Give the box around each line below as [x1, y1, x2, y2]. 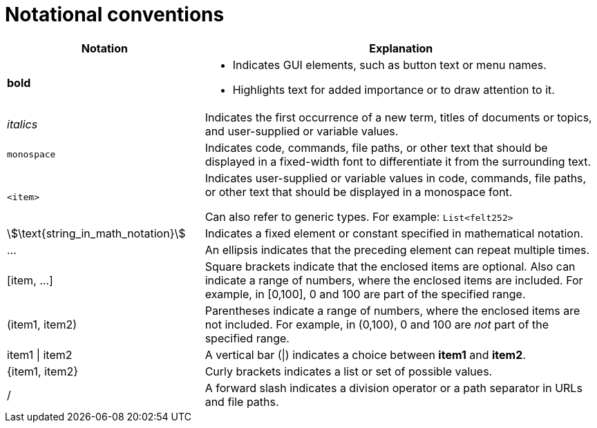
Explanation [369, 41, 433, 55]
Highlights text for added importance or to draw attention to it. [232, 82, 555, 97]
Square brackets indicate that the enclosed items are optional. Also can [205, 259, 576, 273]
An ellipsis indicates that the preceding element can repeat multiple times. [205, 242, 590, 257]
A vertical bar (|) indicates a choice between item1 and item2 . [205, 347, 526, 362]
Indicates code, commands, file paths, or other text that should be [205, 140, 548, 155]
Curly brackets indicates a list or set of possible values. [205, 364, 493, 378]
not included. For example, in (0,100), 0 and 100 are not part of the [205, 317, 549, 331]
